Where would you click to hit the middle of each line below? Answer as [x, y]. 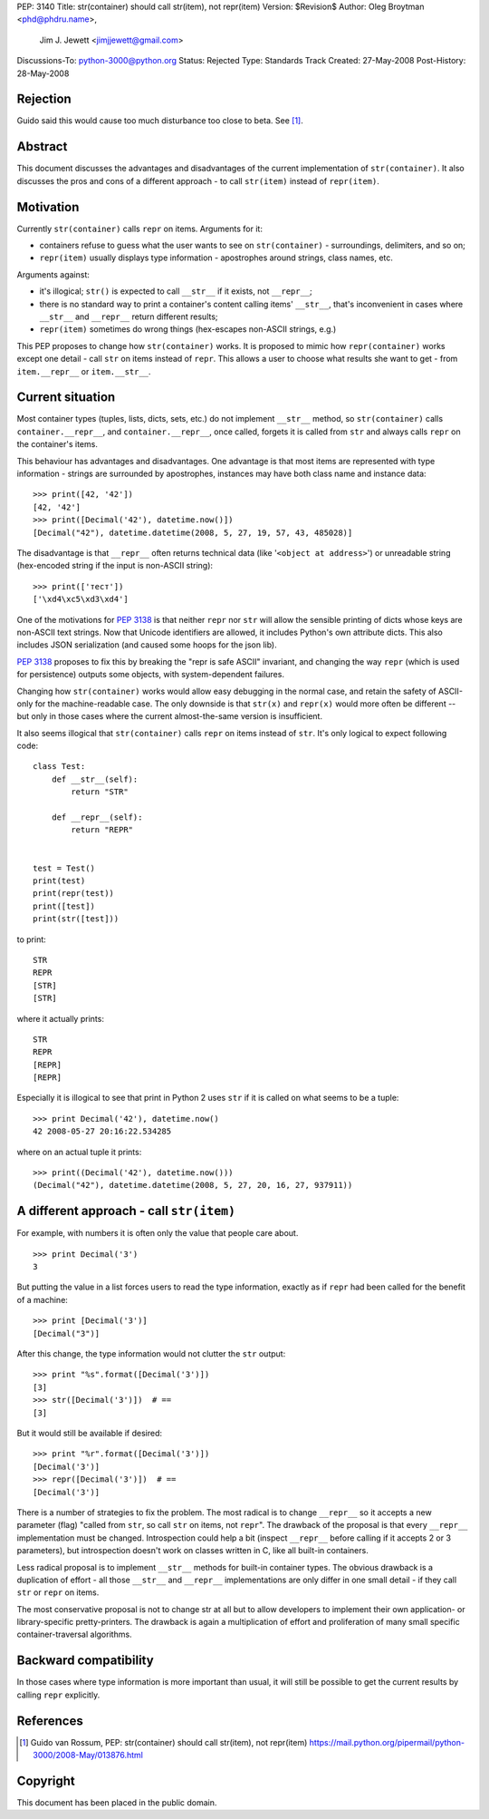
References [50, 1721]
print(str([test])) [76, 919]
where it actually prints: [60, 1018]
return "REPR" [102, 830]
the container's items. [58, 444]
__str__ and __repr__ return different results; [129, 316]
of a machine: [42, 1299]
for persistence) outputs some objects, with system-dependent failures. [151, 675]
